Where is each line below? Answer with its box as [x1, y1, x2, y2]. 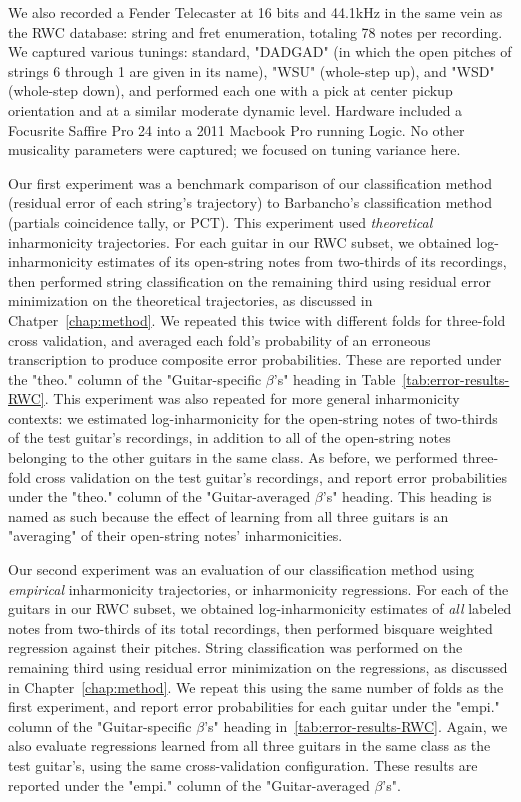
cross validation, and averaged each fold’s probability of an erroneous [8, 329, 431, 350]
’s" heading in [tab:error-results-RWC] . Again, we [204, 715, 508, 736]
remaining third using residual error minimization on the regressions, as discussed [8, 657, 508, 677]
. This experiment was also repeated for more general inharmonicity [44, 388, 460, 409]
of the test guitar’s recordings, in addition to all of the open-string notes [8, 427, 451, 448]
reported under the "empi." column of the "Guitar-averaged [8, 774, 370, 795]
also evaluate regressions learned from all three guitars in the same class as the [8, 735, 491, 756]
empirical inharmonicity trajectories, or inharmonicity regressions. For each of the [8, 578, 509, 599]
